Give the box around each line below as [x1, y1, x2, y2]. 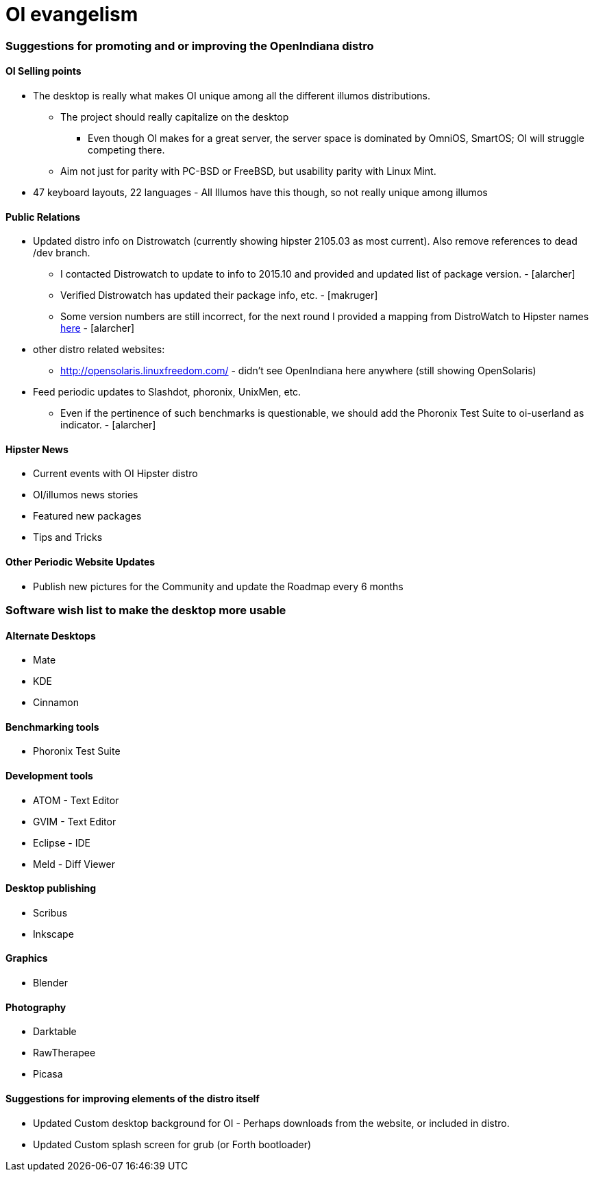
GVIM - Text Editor [33, 815, 116, 827]
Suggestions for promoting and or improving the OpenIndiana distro [5, 38, 374, 53]
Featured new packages [33, 510, 142, 522]
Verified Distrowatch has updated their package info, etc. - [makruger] [60, 289, 378, 302]
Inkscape [33, 927, 74, 940]
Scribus [33, 906, 68, 919]
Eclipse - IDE [33, 836, 90, 849]
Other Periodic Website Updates [5, 556, 156, 568]
